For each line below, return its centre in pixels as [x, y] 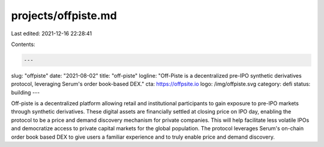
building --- [25, 92]
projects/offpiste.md [64, 16]
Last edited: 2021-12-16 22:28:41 [52, 33]
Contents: [23, 44]
